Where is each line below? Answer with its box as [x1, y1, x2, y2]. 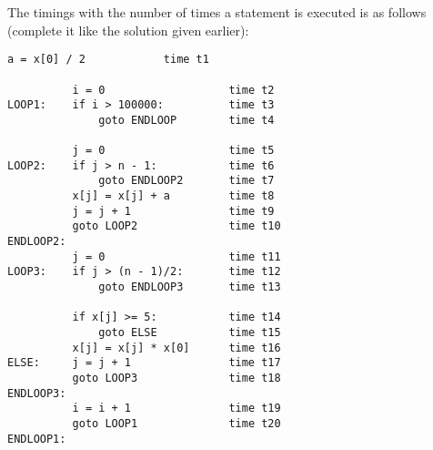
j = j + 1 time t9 [72, 204, 275, 218]
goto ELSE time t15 [98, 326, 281, 339]
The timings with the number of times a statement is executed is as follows [7, 3, 427, 21]
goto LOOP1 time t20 [72, 416, 281, 430]
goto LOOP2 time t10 [72, 220, 281, 233]
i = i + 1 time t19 [72, 402, 281, 415]
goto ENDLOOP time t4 [98, 113, 275, 127]
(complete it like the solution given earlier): [7, 20, 249, 39]
